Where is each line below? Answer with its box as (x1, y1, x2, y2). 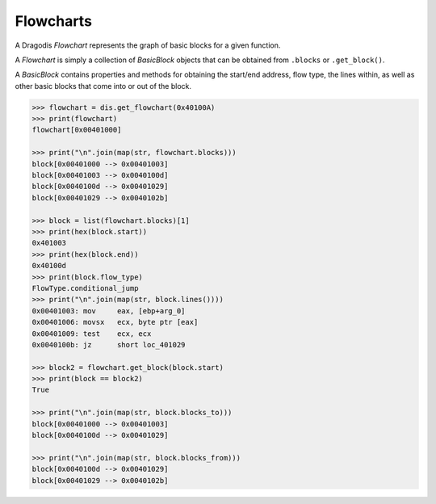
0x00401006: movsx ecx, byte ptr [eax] (31, 317, 199, 327)
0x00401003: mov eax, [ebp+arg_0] (31, 306, 186, 315)
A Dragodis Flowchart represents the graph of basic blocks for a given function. (15, 40, 281, 50)
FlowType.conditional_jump (31, 283, 139, 292)
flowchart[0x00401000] (31, 125, 122, 135)
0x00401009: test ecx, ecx (31, 329, 152, 338)
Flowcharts (15, 12, 93, 30)
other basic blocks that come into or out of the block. (15, 81, 192, 90)
